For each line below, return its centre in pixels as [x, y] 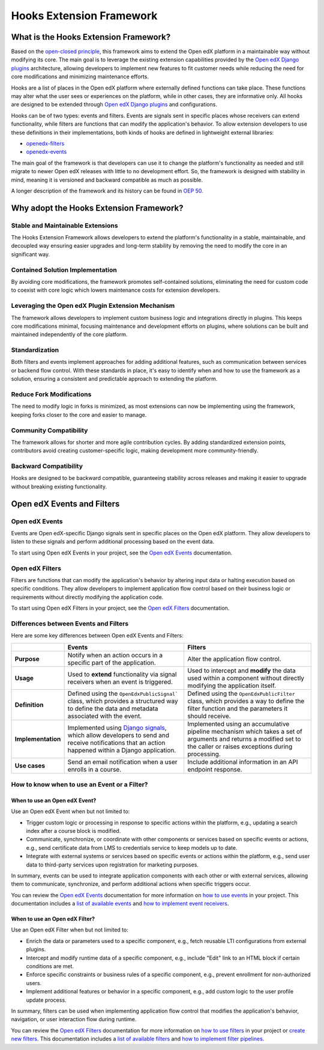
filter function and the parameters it [237, 708]
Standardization [35, 350]
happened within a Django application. [122, 750]
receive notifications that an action [116, 743]
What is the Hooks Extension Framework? [91, 37]
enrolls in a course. [94, 769]
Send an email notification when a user [122, 762]
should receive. [209, 716]
